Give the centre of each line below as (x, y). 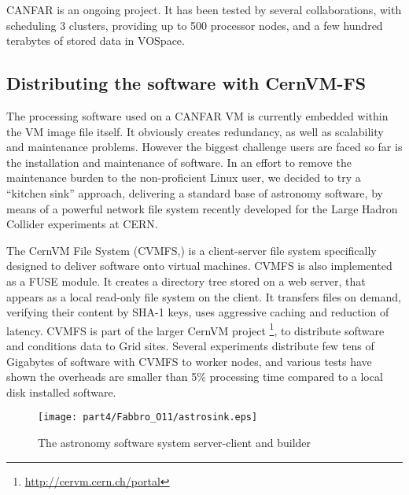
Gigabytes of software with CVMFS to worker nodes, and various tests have (189, 361)
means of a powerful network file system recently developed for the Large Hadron (202, 208)
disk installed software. (61, 392)
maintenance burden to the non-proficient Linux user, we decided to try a (184, 177)
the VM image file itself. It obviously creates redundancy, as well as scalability (195, 131)
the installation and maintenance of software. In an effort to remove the (179, 162)
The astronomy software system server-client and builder (175, 442)
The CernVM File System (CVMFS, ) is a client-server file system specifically (192, 250)
